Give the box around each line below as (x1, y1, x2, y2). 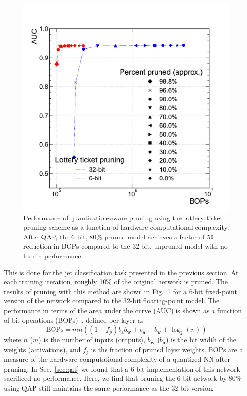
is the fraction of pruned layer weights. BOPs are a (91, 344, 243, 354)
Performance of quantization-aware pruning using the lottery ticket (23, 212, 223, 222)
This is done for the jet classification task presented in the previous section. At (4, 267, 239, 277)
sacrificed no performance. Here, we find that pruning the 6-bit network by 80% (4, 373, 242, 383)
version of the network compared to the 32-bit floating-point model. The (4, 296, 220, 306)
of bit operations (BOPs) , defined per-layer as (4, 315, 144, 325)
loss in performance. (23, 250, 83, 260)
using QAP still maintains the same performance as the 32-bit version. (4, 382, 214, 393)
